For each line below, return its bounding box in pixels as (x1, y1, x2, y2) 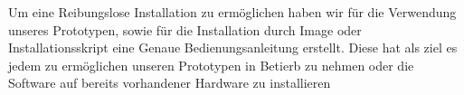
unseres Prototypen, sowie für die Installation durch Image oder (8, 20, 362, 39)
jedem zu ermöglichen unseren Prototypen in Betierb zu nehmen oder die (8, 55, 414, 74)
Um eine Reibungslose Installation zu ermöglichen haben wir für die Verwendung (8, 3, 457, 21)
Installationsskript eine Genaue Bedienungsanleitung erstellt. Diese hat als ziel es (8, 38, 458, 57)
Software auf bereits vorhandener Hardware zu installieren (8, 73, 331, 92)
